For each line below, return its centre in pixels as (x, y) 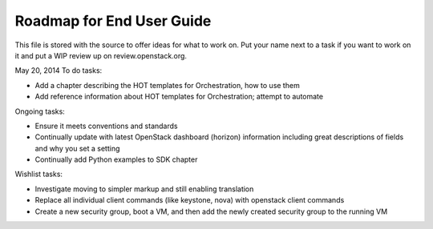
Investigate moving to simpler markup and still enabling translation (144, 189)
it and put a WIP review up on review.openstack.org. (101, 55)
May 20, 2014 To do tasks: (59, 70)
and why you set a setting (77, 148)
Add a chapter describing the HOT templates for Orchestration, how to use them (167, 85)
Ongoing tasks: (40, 111)
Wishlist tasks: (39, 174)
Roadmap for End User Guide (113, 21)
